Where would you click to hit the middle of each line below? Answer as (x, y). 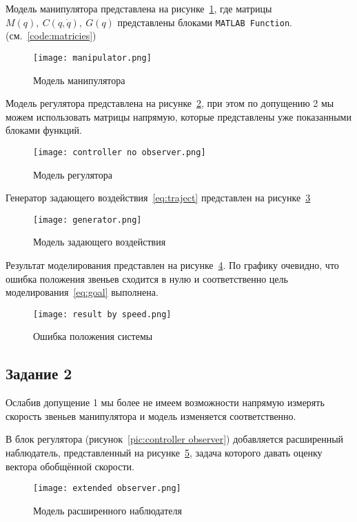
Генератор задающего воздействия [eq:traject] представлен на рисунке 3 (158, 198)
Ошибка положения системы (93, 336)
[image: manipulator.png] (92, 58)
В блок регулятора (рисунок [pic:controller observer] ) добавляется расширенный (175, 439)
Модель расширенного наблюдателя (108, 510)
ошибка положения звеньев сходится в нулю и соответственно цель (147, 278)
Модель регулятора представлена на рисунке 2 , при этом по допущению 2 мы (170, 103)
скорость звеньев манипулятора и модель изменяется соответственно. (151, 415)
